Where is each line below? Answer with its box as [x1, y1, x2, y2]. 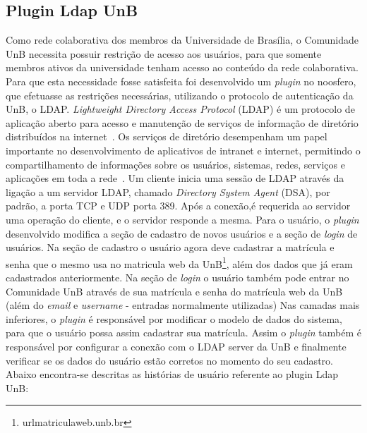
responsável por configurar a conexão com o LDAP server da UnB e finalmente [6, 339, 347, 353]
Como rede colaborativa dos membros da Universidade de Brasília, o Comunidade [6, 32, 359, 47]
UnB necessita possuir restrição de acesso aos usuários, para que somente [6, 46, 322, 61]
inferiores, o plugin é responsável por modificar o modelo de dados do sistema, [6, 311, 342, 326]
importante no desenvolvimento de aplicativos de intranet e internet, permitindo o [6, 142, 361, 157]
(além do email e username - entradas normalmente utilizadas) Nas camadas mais [6, 298, 360, 312]
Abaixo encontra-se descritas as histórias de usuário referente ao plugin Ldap [6, 367, 339, 382]
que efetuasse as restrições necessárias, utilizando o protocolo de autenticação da [6, 87, 354, 102]
